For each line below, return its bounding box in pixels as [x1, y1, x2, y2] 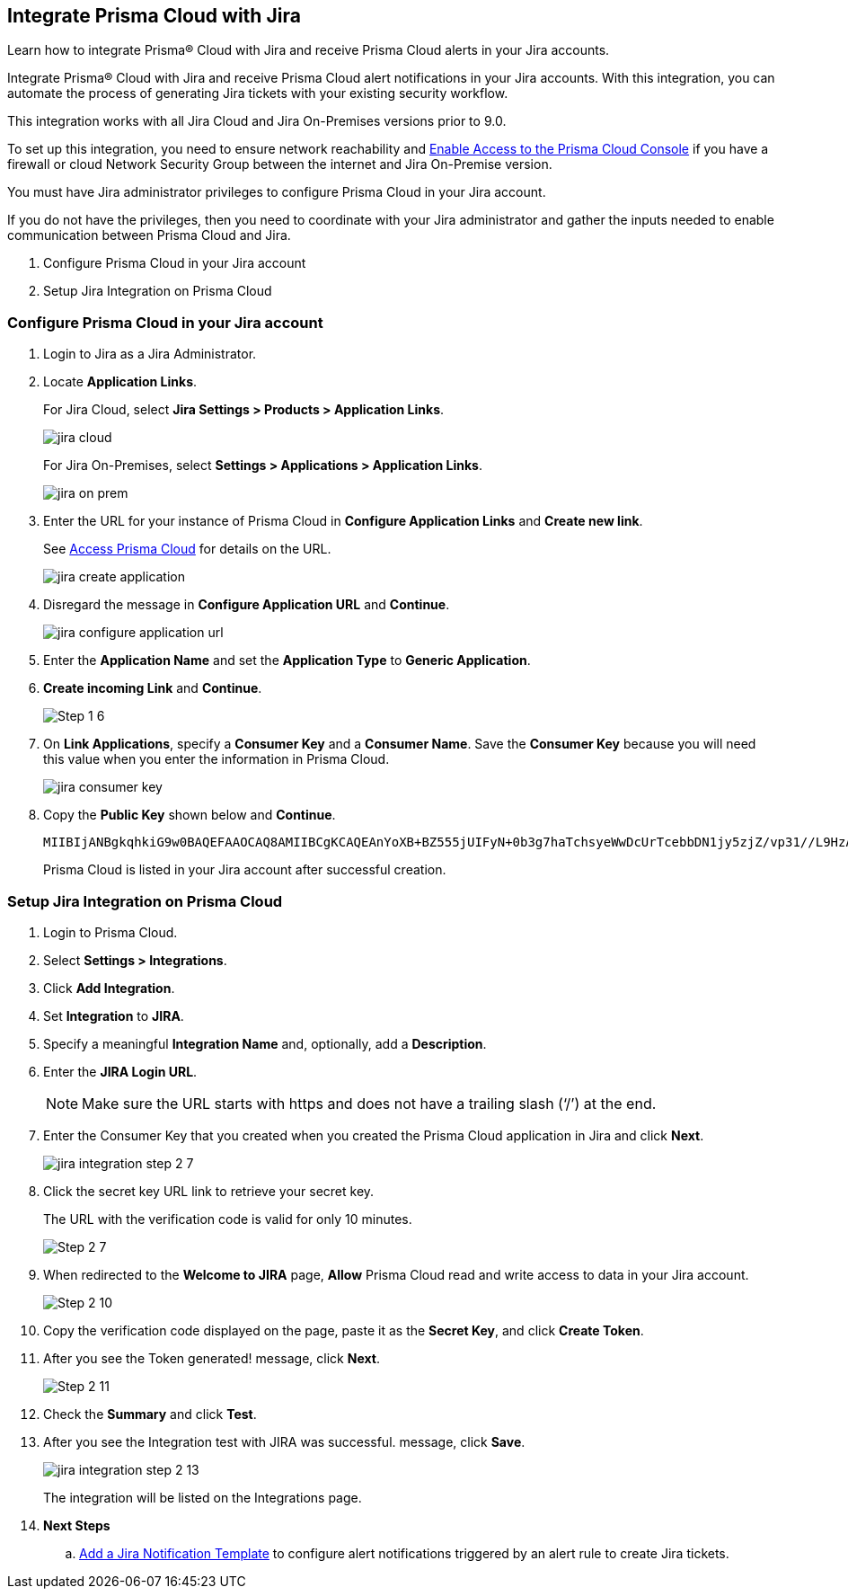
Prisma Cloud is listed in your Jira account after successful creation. [43, 862, 446, 878]
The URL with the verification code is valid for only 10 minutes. [43, 1210, 412, 1227]
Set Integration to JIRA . [43, 1007, 184, 1024]
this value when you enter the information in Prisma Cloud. [43, 751, 390, 767]
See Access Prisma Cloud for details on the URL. [43, 541, 331, 557]
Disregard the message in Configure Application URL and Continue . [43, 597, 450, 613]
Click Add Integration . [43, 980, 175, 996]
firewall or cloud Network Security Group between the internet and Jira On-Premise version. [7, 156, 552, 173]
